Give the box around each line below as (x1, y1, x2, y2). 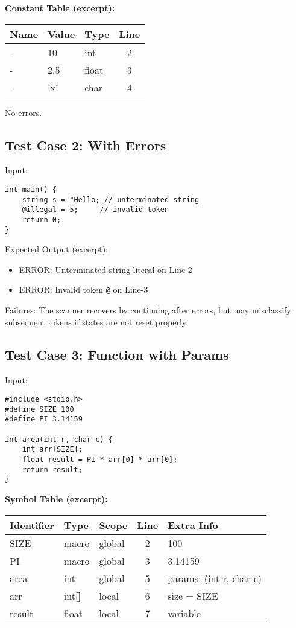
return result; (22, 465, 83, 474)
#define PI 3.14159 (5, 415, 83, 424)
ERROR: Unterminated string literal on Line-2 (19, 263, 192, 275)
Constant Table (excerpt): (5, 2, 115, 14)
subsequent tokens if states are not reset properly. (5, 315, 188, 328)
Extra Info (168, 517, 218, 532)
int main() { (5, 185, 57, 194)
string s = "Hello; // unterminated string (22, 195, 200, 204)
